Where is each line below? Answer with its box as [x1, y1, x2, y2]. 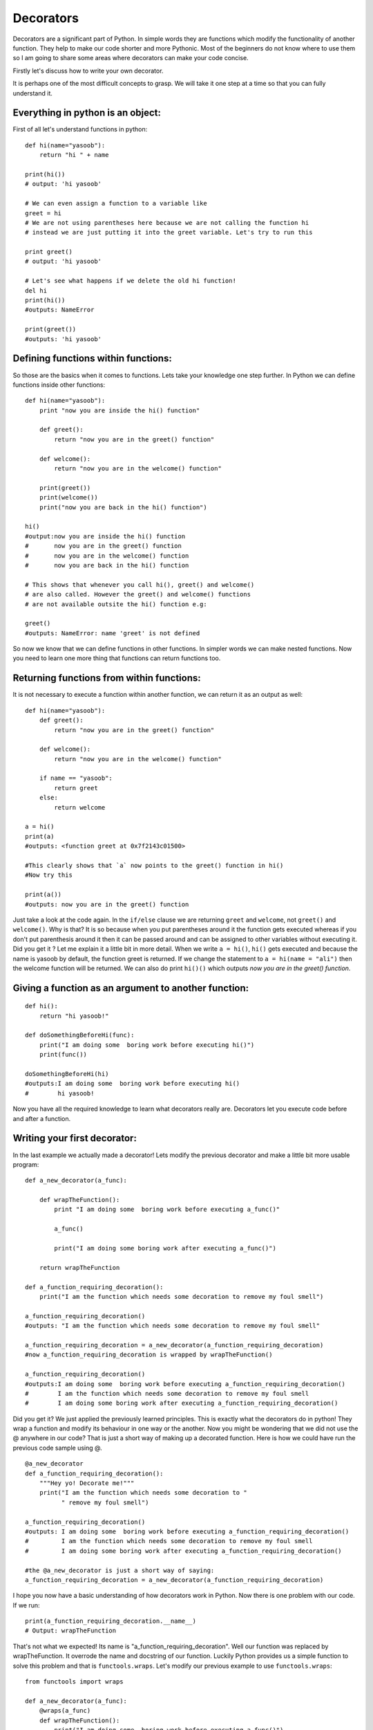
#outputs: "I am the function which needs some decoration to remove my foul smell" [25, 1322, 321, 1330]
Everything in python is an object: [12, 107, 162, 119]
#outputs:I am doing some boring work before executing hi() [25, 1080, 240, 1088]
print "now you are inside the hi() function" [39, 406, 200, 415]
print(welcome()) [39, 493, 98, 502]
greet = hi [25, 209, 62, 217]
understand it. [12, 89, 53, 97]
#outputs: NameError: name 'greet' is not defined [25, 629, 200, 637]
